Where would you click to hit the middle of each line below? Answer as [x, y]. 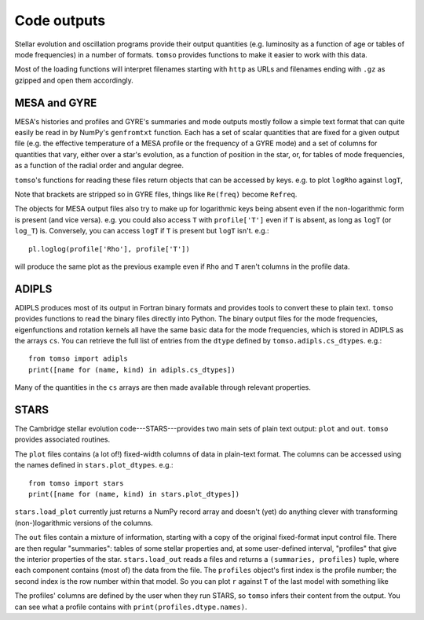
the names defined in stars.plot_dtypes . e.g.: [94, 465]
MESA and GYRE [56, 103]
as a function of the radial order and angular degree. [99, 166]
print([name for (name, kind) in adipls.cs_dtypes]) [132, 370]
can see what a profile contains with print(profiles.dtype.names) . [131, 607]
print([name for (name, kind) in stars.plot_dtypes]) [134, 494]
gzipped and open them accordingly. [74, 80]
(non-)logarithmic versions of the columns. [84, 523]
